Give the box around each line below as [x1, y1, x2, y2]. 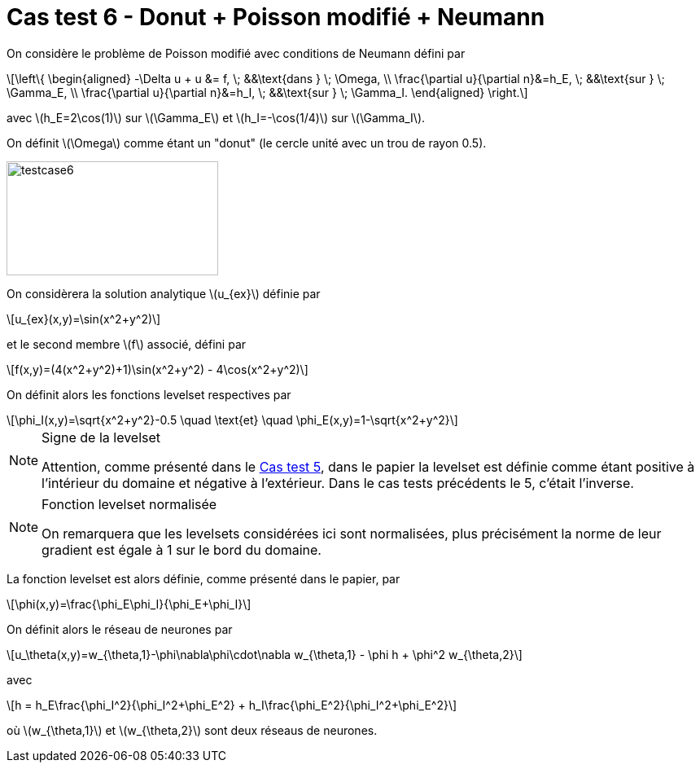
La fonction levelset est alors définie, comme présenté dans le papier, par [7, 571, 400, 586]
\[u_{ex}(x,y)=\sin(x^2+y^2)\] [7, 311, 161, 326]
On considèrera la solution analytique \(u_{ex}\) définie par [7, 286, 321, 301]
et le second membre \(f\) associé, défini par [7, 336, 247, 351]
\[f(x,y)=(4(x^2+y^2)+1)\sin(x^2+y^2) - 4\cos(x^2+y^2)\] [7, 362, 308, 376]
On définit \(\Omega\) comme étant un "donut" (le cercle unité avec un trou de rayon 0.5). [7, 135, 487, 150]
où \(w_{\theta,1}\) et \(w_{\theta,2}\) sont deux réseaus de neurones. [7, 723, 378, 737]
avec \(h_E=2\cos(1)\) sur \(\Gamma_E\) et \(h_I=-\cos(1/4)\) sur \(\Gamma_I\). [7, 110, 426, 125]
